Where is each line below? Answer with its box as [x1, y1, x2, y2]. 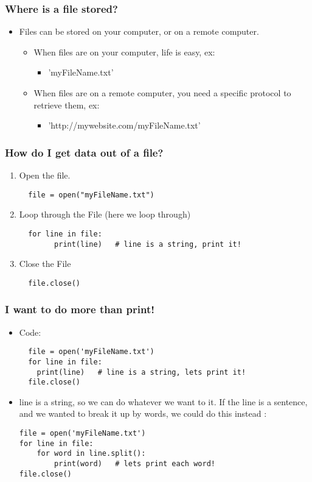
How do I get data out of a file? [5, 144, 164, 160]
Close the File [19, 257, 71, 270]
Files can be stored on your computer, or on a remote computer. [19, 25, 259, 38]
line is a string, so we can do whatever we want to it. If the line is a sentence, [19, 395, 308, 408]
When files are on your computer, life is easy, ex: [33, 45, 215, 58]
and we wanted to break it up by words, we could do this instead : [19, 407, 267, 420]
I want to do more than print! [5, 302, 154, 317]
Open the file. [19, 169, 71, 181]
